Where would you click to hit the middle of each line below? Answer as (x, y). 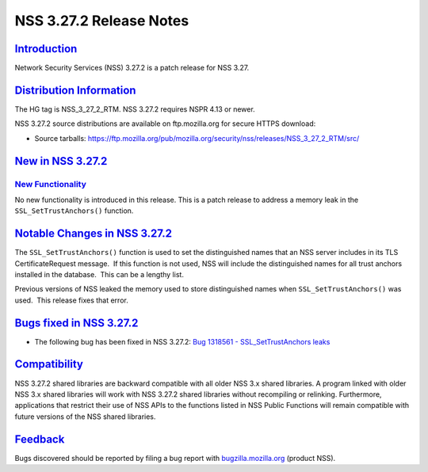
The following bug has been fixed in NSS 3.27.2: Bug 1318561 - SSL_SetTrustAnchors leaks (182, 341)
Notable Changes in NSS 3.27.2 (94, 234)
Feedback (40, 439)
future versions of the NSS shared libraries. (85, 417)
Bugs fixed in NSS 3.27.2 (76, 323)
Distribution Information (75, 90)
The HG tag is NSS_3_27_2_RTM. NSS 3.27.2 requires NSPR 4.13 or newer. (135, 109)
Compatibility (49, 364)
